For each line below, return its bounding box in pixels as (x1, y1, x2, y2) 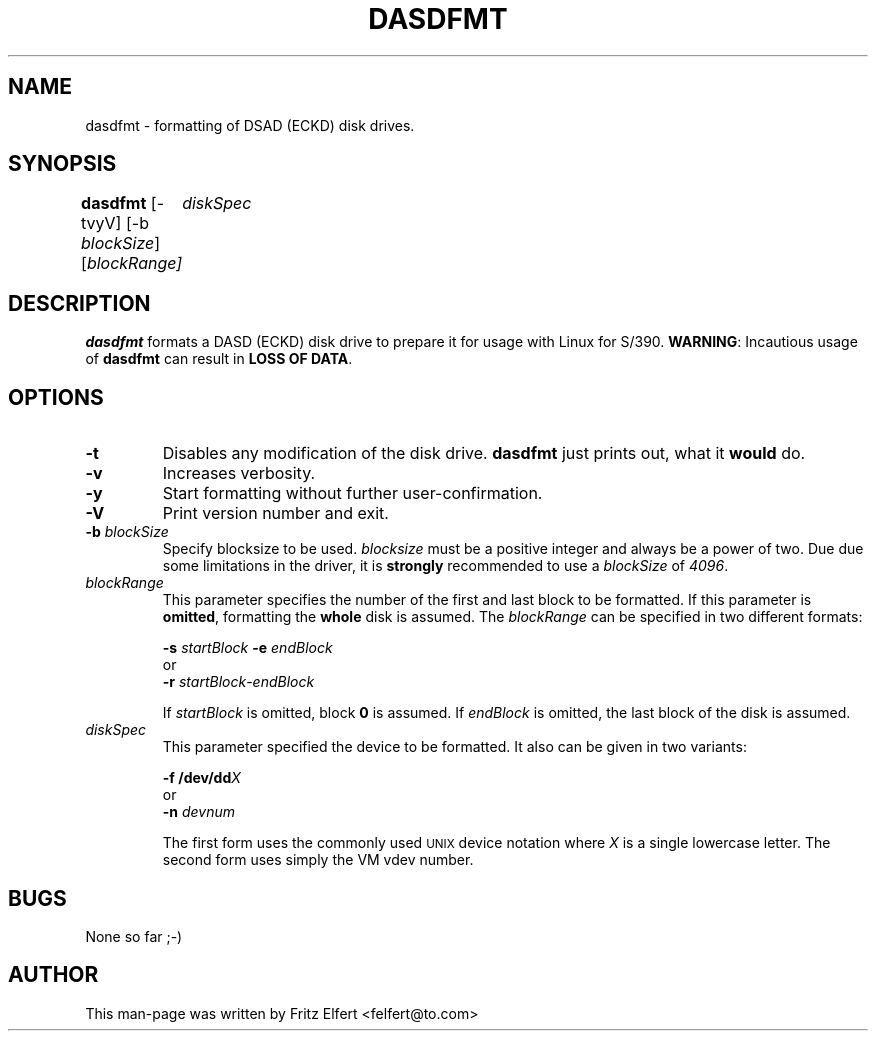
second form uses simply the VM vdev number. (162, 851, 474, 869)
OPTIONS (8, 384, 104, 410)
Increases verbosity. (162, 463, 316, 484)
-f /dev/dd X (162, 769, 241, 787)
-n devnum (162, 803, 236, 821)
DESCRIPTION (8, 290, 151, 316)
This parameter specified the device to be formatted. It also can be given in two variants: (162, 738, 747, 756)
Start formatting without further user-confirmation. (162, 483, 543, 504)
